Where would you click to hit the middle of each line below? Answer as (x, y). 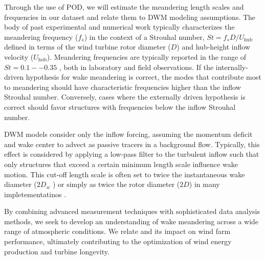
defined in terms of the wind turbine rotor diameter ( (87, 47)
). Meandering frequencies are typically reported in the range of (147, 56)
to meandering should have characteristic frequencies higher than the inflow (123, 87)
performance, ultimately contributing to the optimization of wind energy (118, 241)
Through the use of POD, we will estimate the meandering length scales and (124, 7)
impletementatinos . (35, 194)
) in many (204, 184)
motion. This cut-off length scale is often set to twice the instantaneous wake (125, 174)
